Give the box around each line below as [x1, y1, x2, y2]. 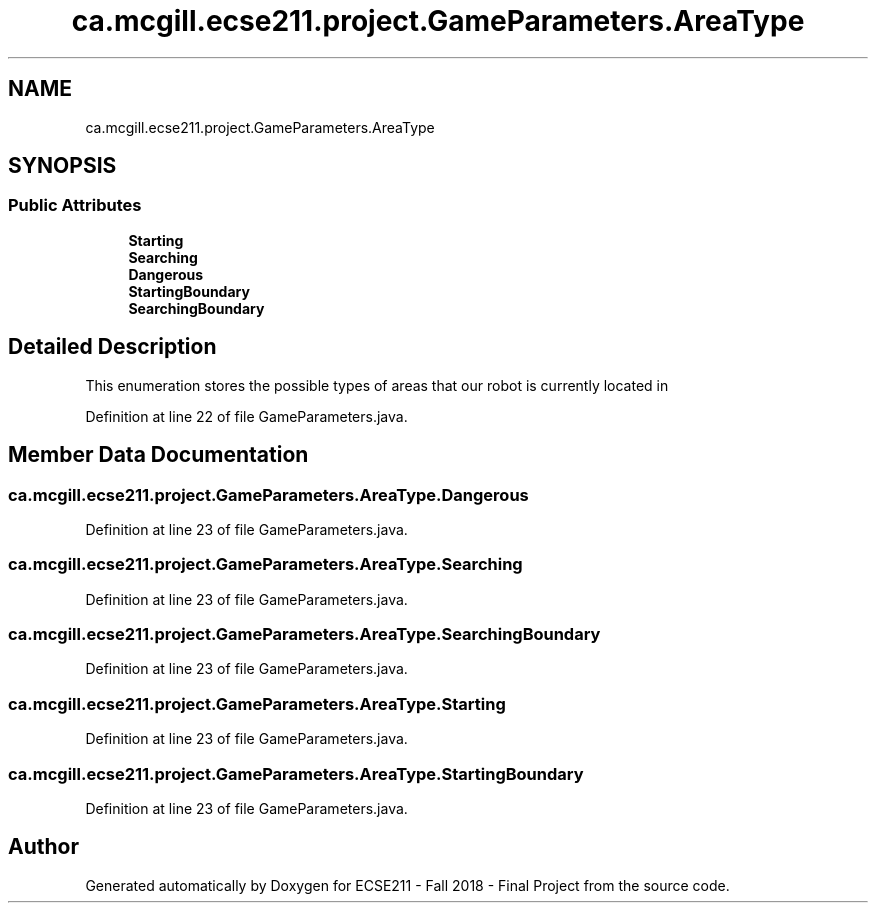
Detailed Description [8, 334, 217, 360]
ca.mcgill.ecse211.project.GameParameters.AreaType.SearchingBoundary [8, 624, 601, 644]
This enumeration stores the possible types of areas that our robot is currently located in [85, 376, 669, 394]
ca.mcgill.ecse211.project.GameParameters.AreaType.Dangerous [8, 484, 529, 505]
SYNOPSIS [8, 153, 117, 179]
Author [8, 834, 79, 860]
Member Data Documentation [8, 442, 309, 468]
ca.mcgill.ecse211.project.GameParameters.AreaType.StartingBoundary [8, 763, 584, 784]
